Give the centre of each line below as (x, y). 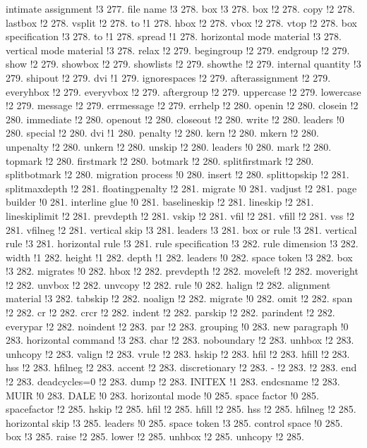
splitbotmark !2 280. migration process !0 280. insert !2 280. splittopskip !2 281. (178, 174)
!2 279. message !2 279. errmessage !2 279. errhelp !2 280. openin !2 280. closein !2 (182, 105)
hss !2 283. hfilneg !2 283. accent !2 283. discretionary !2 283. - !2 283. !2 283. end (181, 367)
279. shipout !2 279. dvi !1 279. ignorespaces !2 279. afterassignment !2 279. (168, 77)
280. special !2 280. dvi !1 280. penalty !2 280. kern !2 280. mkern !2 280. (162, 133)
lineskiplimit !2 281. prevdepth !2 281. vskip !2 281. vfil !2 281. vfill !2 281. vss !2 (180, 215)
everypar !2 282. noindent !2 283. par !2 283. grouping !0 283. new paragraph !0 (177, 326)
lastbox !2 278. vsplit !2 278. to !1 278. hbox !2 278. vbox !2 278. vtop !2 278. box (181, 22)
